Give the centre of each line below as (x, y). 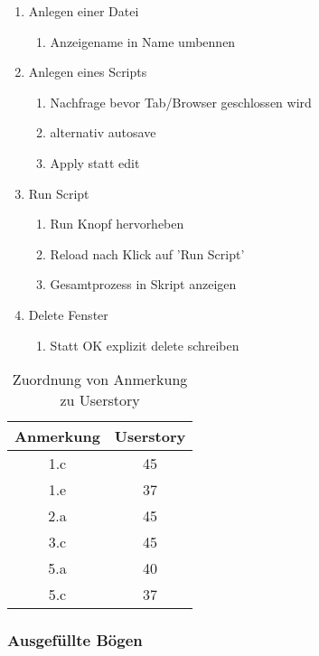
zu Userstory (100, 400)
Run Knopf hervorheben (117, 224)
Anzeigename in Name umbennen (143, 41)
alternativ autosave (103, 132)
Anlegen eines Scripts (88, 72)
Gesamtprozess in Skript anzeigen (143, 284)
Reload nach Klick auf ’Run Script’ (147, 253)
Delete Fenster (68, 314)
